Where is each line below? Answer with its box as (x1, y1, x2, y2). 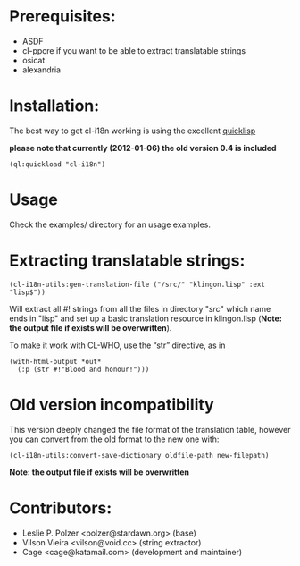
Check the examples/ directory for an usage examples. (9, 219, 212, 230)
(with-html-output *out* (9, 357, 102, 366)
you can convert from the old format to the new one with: (9, 434, 220, 444)
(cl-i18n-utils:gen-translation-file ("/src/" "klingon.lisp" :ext (9, 280, 266, 289)
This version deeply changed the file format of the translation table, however (9, 424, 291, 435)
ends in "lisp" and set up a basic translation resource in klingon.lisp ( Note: (9, 313, 283, 324)
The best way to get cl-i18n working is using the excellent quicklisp (9, 125, 256, 136)
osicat (21, 55, 46, 65)
